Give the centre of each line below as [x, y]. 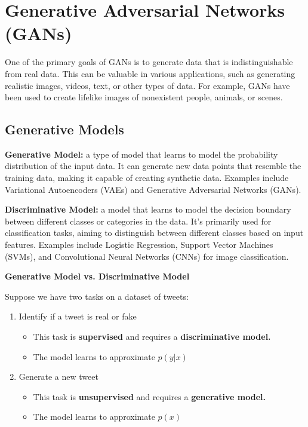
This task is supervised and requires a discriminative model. [152, 337]
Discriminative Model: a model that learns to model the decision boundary [148, 209]
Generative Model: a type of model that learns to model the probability [141, 154]
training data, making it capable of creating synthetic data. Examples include [147, 178]
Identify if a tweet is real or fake [78, 316]
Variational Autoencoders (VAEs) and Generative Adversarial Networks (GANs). [153, 189]
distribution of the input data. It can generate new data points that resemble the [153, 166]
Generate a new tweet [58, 377]
